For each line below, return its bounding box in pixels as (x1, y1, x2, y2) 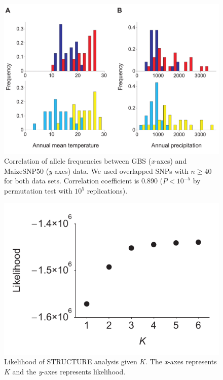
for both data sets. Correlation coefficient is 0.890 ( (4, 175, 163, 186)
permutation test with (4, 185, 72, 196)
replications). (87, 185, 128, 196)
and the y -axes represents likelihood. (12, 366, 126, 377)
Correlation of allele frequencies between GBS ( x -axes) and (4, 156, 187, 166)
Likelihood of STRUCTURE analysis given (4, 356, 137, 367)
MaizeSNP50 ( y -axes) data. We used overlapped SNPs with (4, 165, 189, 176)
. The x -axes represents (145, 356, 217, 367)
